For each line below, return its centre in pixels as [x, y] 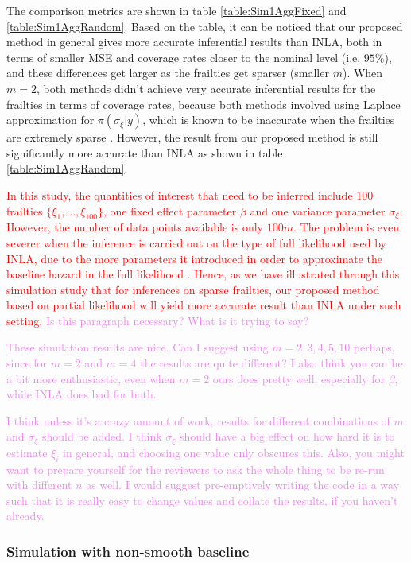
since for [27, 363]
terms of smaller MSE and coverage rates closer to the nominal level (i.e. [184, 57]
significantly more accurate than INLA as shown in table [145, 152]
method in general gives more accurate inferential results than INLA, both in [194, 42]
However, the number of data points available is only [135, 227]
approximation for [50, 120]
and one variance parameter [318, 210]
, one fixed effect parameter [170, 210]
